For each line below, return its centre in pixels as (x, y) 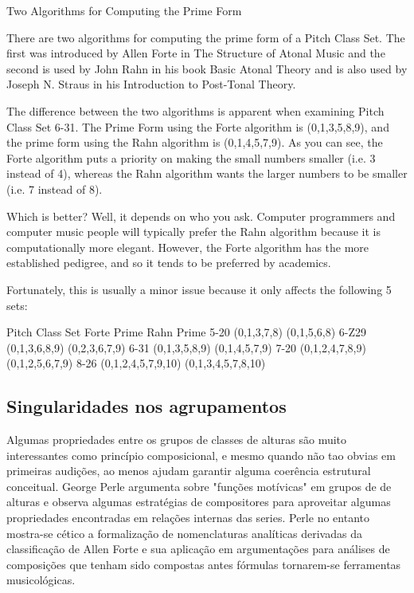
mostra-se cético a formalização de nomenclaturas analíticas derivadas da (184, 533)
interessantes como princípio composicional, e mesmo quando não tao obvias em (201, 455)
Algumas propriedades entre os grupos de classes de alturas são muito (177, 440)
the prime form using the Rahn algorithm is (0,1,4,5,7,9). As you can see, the (195, 142)
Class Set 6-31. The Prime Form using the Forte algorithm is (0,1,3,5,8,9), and (198, 126)
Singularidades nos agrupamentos (146, 406)
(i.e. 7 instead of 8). (55, 189)
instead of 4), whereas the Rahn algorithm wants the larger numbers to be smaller (207, 173)
